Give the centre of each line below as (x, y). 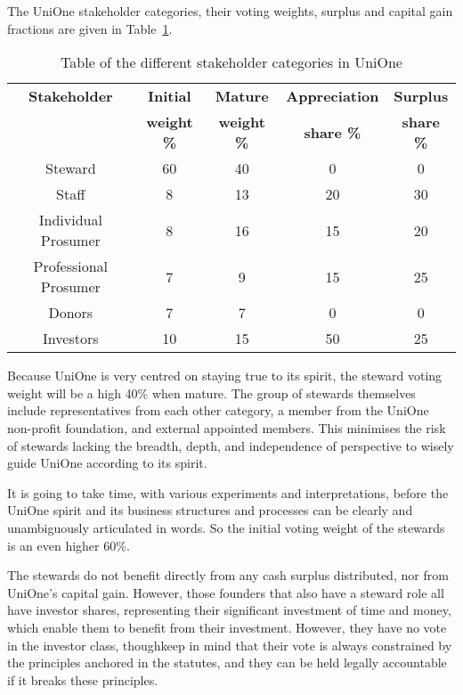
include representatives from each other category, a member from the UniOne (218, 410)
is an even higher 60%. (69, 545)
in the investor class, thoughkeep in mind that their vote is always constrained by (230, 645)
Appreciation (333, 96)
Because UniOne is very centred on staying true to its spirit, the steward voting (225, 376)
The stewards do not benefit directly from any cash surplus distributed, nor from (228, 575)
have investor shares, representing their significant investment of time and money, (229, 610)
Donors (71, 313)
